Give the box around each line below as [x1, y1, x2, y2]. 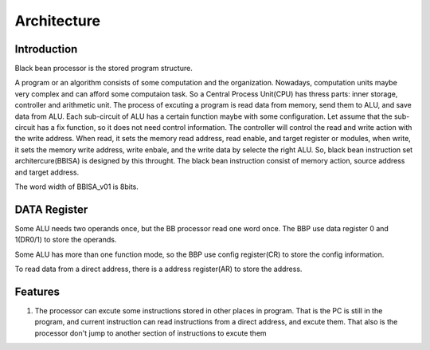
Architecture [14, 12, 101, 29]
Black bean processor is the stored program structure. [14, 64, 193, 73]
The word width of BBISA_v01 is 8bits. [14, 182, 139, 191]
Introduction [14, 42, 78, 56]
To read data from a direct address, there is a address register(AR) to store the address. [14, 264, 303, 274]
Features [14, 285, 60, 298]
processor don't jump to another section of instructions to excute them [34, 328, 267, 338]
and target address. [14, 167, 80, 177]
